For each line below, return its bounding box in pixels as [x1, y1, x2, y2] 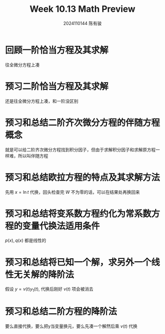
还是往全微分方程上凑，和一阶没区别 [5, 98, 79, 104]
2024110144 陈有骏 [63, 20, 102, 26]
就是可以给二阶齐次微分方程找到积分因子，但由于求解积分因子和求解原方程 [5, 147, 156, 152]
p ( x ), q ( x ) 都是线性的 [5, 238, 47, 243]
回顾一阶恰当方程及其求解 [5, 44, 109, 56]
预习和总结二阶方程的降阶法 [5, 306, 117, 317]
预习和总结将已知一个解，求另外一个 [5, 257, 152, 268]
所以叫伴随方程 [18, 152, 48, 158]
